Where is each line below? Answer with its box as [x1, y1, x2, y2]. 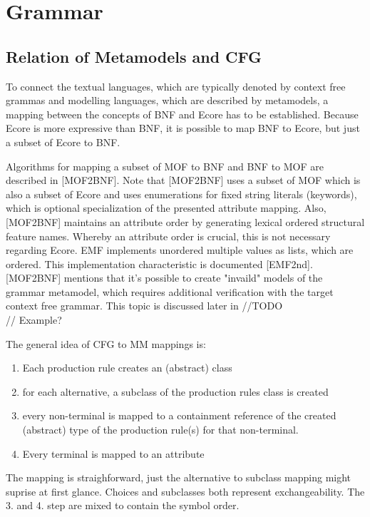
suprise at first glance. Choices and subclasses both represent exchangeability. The [6, 483, 365, 498]
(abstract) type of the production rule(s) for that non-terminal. [22, 422, 299, 437]
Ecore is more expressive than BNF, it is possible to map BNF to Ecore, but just [6, 121, 360, 135]
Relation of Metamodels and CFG [6, 45, 262, 67]
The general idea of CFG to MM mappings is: [6, 336, 206, 351]
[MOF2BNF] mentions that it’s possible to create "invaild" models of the [6, 270, 323, 285]
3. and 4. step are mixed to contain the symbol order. [6, 498, 240, 513]
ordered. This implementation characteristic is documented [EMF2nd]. [6, 256, 313, 271]
